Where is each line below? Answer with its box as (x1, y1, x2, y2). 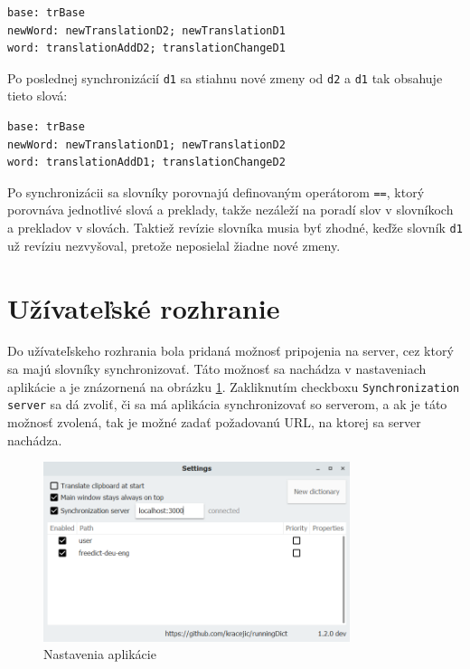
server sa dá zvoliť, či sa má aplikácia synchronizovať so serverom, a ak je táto (7, 395, 447, 414)
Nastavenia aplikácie (43, 645, 156, 664)
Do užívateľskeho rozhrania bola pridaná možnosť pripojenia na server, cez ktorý (7, 341, 454, 360)
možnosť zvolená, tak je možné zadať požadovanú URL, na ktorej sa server (7, 412, 421, 431)
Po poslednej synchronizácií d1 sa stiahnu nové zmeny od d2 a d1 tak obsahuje (7, 68, 443, 87)
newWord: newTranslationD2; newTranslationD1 (7, 24, 286, 37)
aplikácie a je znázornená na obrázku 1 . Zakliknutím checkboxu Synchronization (7, 377, 460, 396)
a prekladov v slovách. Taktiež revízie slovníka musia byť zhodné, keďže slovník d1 (7, 218, 463, 237)
